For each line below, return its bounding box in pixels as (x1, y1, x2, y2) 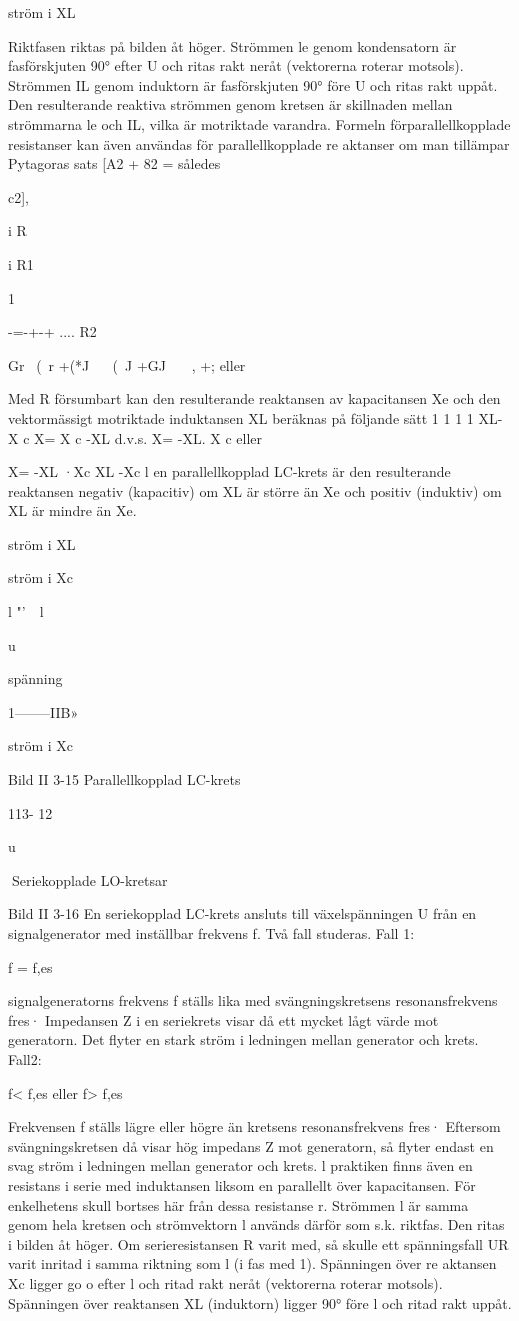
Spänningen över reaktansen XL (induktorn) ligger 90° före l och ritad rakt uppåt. (8, 1292, 512, 1313)
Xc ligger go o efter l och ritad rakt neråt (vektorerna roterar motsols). (8, 1272, 443, 1293)
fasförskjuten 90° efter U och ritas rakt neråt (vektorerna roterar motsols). (8, 55, 464, 76)
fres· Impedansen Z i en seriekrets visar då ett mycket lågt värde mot (8, 1009, 439, 1030)
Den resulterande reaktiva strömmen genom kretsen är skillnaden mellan (8, 94, 453, 115)
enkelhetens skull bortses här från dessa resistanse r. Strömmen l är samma (8, 1194, 469, 1215)
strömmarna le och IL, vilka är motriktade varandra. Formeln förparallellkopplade (8, 113, 511, 134)
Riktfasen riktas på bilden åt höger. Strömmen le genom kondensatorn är (8, 35, 457, 56)
